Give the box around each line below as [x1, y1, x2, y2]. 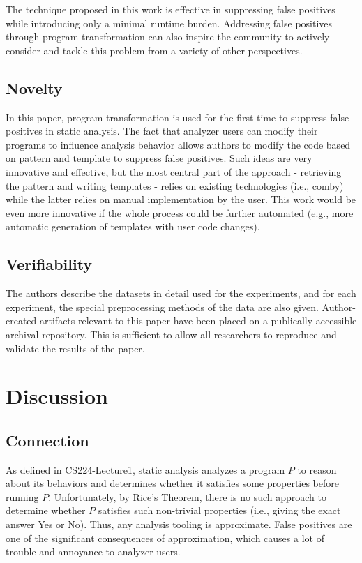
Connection [6, 429, 89, 451]
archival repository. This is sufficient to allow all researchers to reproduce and [6, 326, 337, 341]
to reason [297, 462, 337, 476]
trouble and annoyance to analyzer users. [6, 544, 181, 559]
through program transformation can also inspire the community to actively [6, 29, 330, 44]
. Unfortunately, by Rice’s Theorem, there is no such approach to [48, 489, 326, 504]
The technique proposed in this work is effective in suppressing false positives [6, 2, 335, 16]
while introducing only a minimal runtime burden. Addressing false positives [6, 15, 333, 30]
